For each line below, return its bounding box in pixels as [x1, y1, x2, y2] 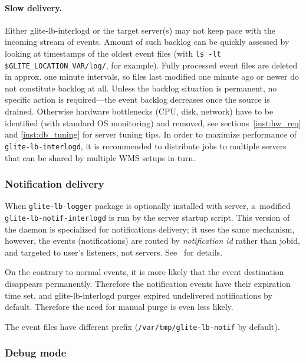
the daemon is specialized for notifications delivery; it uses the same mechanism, [5, 223, 295, 235]
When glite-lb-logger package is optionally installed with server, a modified [5, 200, 291, 212]
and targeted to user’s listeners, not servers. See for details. [5, 246, 223, 258]
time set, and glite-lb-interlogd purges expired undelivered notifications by [5, 289, 272, 301]
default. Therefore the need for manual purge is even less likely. [5, 300, 233, 313]
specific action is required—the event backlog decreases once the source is [5, 93, 270, 106]
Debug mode [5, 345, 67, 360]
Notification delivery [5, 176, 104, 191]
